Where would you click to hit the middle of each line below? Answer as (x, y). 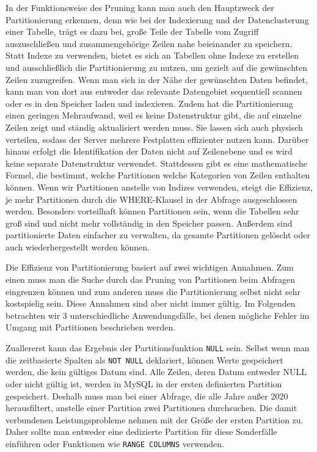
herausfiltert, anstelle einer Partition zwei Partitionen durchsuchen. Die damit (151, 408)
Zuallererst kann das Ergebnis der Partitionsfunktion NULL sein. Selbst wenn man (158, 348)
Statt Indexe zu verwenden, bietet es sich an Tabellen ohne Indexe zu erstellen (152, 55)
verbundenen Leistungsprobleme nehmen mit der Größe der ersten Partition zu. (155, 419)
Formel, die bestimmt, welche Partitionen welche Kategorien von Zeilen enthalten (158, 175)
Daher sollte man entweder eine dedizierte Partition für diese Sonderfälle (141, 432)
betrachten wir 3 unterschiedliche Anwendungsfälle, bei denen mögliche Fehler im (158, 315)
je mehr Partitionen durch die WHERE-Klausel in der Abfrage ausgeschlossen (151, 199)
